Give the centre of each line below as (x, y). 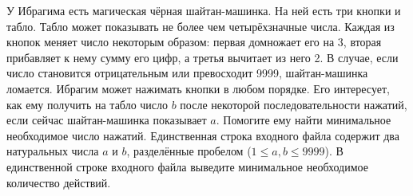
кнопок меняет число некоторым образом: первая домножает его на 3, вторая (194, 42)
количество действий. (59, 182)
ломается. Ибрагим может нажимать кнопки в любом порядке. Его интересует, (198, 88)
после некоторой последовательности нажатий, (294, 104)
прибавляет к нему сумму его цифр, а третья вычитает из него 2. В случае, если (203, 57)
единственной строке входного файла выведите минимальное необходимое (187, 166)
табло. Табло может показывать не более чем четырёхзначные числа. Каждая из (201, 26)
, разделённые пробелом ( (189, 151)
